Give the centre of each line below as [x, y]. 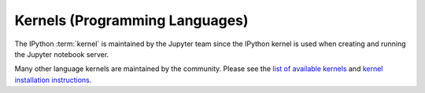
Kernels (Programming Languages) [131, 20]
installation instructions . [53, 80]
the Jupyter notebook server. [62, 54]
